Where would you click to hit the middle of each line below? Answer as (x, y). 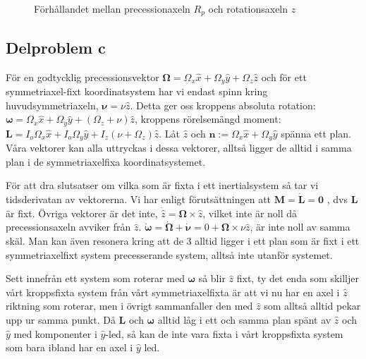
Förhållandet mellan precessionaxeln (112, 8)
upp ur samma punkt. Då (61, 319)
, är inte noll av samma (300, 227)
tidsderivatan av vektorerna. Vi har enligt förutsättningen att (139, 199)
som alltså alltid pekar (312, 306)
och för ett (284, 77)
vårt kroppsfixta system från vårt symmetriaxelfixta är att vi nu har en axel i (173, 292)
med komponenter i (55, 333)
